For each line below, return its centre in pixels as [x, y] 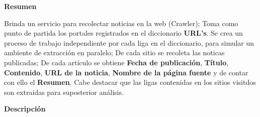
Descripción [25, 109]
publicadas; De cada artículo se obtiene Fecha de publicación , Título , [116, 62]
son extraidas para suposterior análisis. [64, 92]
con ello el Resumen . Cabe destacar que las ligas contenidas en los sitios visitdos [130, 82]
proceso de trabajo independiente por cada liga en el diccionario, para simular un [129, 42]
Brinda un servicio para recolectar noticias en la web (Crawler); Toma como [121, 23]
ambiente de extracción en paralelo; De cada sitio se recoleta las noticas [114, 52]
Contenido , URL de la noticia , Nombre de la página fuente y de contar [126, 72]
